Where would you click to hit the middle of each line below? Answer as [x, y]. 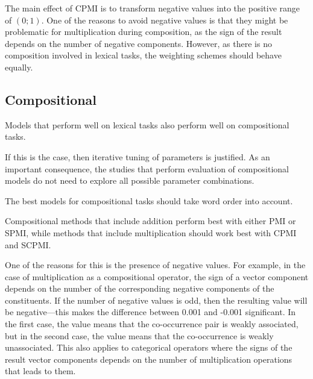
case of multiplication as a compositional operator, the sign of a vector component [157, 276]
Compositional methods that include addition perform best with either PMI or [150, 221]
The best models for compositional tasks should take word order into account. [149, 200]
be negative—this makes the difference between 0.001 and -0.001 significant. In [150, 312]
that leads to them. [40, 371]
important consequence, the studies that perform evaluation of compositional [147, 168]
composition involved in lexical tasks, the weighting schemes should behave [143, 55]
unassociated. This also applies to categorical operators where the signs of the [149, 347]
